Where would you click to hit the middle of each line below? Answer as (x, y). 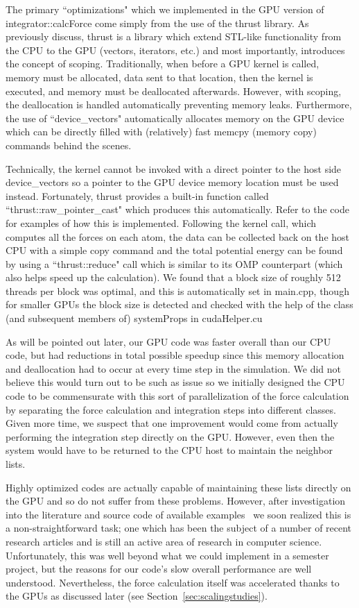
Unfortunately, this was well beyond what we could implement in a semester (167, 555)
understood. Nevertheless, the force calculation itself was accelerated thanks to (173, 582)
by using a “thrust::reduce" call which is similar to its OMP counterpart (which (174, 263)
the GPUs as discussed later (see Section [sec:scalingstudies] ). (137, 596)
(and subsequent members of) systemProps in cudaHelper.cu (134, 318)
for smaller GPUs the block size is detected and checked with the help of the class (179, 304)
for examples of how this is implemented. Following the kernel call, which (161, 222)
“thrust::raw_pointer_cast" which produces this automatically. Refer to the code (177, 209)
